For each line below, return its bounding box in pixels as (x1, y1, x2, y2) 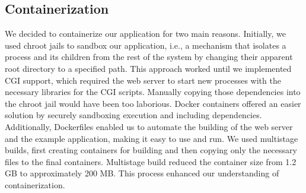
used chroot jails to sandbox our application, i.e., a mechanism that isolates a (5, 39, 286, 51)
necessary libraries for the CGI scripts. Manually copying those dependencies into (5, 86, 301, 98)
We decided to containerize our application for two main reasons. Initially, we (5, 27, 286, 40)
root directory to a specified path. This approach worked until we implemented (5, 62, 292, 74)
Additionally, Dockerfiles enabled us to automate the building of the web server (5, 120, 293, 132)
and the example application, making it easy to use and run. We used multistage (5, 132, 298, 144)
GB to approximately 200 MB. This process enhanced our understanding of (5, 167, 279, 179)
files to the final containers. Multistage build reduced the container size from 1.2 (5, 155, 297, 167)
